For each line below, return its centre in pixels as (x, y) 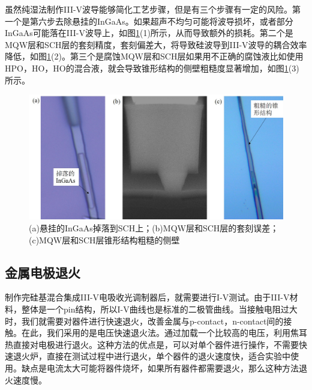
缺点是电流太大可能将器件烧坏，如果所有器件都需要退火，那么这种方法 (160, 367)
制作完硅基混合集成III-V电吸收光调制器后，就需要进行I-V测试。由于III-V (147, 297)
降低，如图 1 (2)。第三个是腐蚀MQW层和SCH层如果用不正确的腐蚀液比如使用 (154, 56)
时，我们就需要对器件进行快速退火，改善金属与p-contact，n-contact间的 (144, 321)
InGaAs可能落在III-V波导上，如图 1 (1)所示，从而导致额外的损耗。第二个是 (149, 33)
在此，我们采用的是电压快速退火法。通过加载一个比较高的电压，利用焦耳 (164, 333)
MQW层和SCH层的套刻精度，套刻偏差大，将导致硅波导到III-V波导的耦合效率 (156, 44)
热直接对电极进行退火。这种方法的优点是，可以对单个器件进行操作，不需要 (152, 344)
